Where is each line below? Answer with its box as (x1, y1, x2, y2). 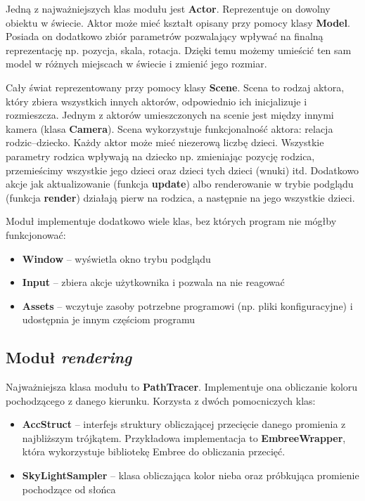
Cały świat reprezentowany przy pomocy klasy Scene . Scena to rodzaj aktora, (6, 79, 345, 94)
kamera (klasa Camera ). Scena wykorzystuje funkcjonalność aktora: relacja (6, 121, 333, 136)
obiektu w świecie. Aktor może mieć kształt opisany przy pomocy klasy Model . (6, 15, 350, 30)
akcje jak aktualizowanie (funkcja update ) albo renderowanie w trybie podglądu (6, 176, 354, 191)
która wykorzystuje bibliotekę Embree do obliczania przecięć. (22, 444, 286, 459)
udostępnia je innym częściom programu (22, 312, 196, 327)
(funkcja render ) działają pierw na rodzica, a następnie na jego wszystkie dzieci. (6, 190, 355, 204)
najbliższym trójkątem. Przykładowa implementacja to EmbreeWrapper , (22, 430, 346, 445)
